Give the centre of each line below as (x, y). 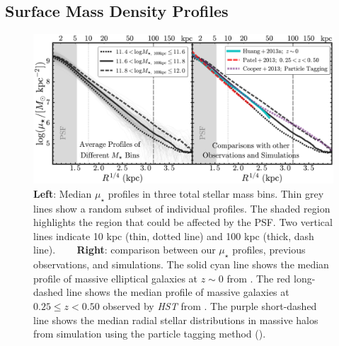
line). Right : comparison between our (125, 250)
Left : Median (63, 193)
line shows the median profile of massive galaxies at (178, 292)
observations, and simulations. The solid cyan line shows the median (181, 264)
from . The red (259, 278)
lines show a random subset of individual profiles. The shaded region (182, 208)
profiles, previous (269, 250)
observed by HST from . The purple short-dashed (210, 305)
